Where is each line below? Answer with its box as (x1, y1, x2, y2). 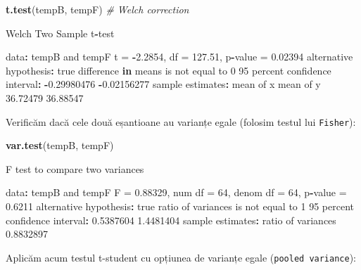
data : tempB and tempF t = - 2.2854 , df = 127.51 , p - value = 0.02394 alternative (6, 49, 353, 64)
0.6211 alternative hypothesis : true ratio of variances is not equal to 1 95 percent (6, 199, 355, 213)
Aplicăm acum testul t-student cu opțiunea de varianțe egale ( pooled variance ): (6, 250, 357, 264)
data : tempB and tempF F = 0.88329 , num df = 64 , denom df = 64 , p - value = (6, 185, 347, 200)
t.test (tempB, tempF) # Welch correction (6, 2, 189, 16)
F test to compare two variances (6, 161, 144, 176)
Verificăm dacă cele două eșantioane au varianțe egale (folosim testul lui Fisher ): (6, 114, 356, 129)
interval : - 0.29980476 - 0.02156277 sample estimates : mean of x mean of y (6, 77, 321, 91)
